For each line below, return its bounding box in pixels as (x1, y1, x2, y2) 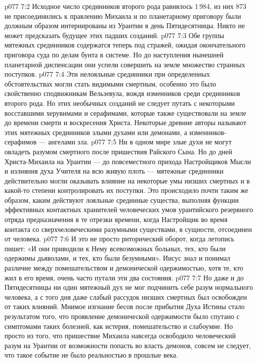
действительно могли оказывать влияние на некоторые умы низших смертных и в (4, 175, 250, 185)
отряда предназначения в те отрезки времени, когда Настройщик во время (4, 214, 228, 225)
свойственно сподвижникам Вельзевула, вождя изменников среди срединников (4, 88, 240, 98)
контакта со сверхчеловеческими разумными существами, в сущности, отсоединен (4, 224, 252, 234)
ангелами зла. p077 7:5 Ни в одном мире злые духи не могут (48, 136, 232, 147)
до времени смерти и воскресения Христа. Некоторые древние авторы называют (4, 117, 247, 128)
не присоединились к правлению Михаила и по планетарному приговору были (4, 10, 241, 21)
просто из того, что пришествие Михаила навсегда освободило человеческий (4, 330, 236, 341)
